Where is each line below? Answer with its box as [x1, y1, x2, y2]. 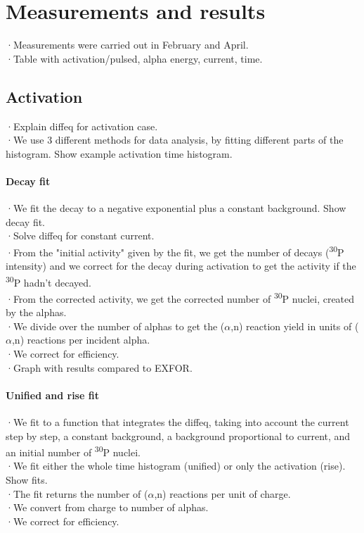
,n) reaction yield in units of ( [230, 318, 359, 333]
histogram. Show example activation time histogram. [6, 146, 233, 161]
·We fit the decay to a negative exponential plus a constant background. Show [6, 201, 346, 215]
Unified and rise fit [6, 387, 99, 402]
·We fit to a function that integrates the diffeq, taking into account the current [6, 414, 349, 429]
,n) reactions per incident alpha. [11, 332, 150, 347]
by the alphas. [6, 305, 67, 320]
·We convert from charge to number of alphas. [6, 500, 209, 515]
